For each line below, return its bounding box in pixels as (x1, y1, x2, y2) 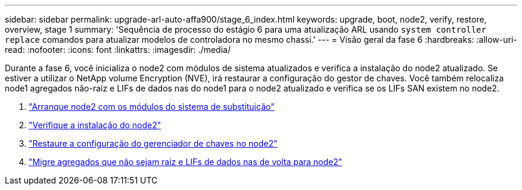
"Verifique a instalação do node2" (29, 120, 161, 130)
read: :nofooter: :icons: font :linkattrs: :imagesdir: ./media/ (5, 45, 231, 55)
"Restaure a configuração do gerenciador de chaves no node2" (29, 138, 278, 148)
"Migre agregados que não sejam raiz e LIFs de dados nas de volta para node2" (29, 157, 343, 167)
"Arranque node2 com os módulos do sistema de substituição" (29, 102, 275, 112)
